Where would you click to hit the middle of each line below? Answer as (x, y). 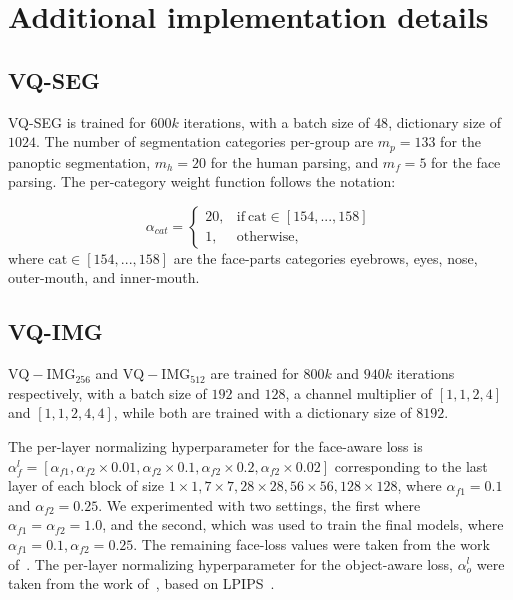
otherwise (265, 237)
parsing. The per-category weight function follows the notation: (202, 181)
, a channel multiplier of (359, 392)
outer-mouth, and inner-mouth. (104, 277)
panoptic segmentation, (79, 161)
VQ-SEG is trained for (77, 121)
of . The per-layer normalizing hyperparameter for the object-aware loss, (230, 563)
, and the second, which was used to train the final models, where (303, 524)
